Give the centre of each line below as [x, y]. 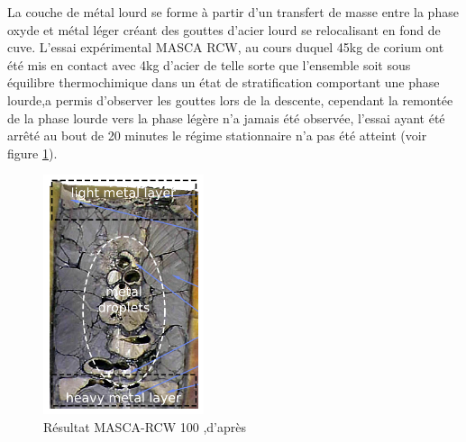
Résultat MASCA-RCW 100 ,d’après [145, 426]
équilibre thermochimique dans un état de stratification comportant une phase [224, 82]
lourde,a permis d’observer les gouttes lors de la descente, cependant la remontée [230, 99]
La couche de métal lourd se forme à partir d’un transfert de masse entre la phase [233, 12]
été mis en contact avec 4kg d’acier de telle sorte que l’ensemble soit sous [209, 64]
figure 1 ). [32, 153]
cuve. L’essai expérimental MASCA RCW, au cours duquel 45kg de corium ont [226, 47]
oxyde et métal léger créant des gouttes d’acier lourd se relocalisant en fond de [224, 29]
